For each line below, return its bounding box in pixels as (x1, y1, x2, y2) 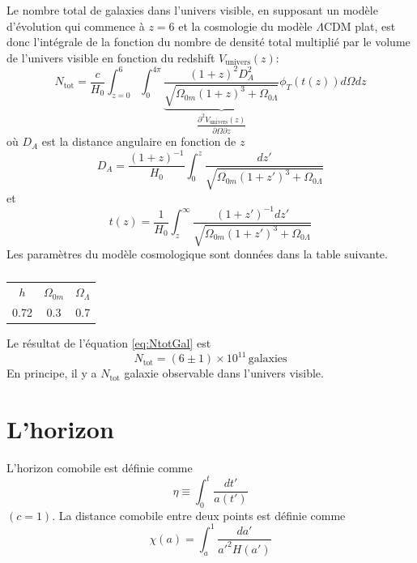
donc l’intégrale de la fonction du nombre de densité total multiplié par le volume (6, 33, 411, 50)
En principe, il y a (6, 365, 97, 382)
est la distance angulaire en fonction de (41, 133, 236, 150)
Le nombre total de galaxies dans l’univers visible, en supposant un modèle (6, 2, 378, 18)
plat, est (355, 17, 396, 34)
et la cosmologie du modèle (178, 17, 313, 34)
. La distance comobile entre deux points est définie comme (52, 506, 346, 523)
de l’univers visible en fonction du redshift (6, 49, 215, 66)
